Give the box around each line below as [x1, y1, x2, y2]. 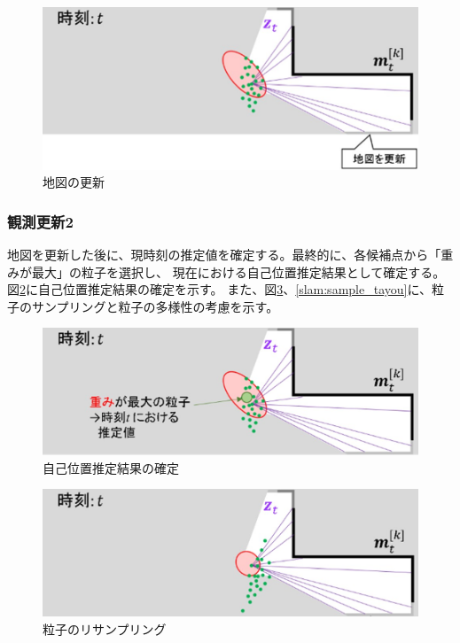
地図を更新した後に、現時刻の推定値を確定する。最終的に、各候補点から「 [7, 245, 441, 264]
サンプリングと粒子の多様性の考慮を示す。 [31, 297, 279, 315]
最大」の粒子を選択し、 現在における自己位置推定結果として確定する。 [31, 262, 446, 281]
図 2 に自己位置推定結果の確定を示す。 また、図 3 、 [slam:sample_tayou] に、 [7, 280, 433, 298]
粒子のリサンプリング [43, 619, 167, 638]
